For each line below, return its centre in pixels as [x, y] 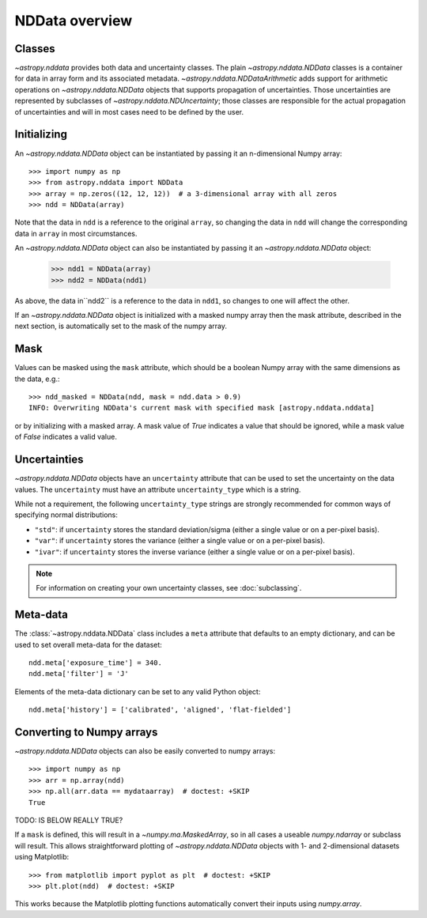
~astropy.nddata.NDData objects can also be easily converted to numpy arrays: [145, 751]
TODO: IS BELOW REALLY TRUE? [69, 820]
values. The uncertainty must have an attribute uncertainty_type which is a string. [158, 489]
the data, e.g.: [37, 379]
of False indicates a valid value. [66, 437]
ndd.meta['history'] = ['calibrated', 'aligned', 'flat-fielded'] [160, 710]
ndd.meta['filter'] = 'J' [79, 674]
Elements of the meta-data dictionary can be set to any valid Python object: [138, 691]
